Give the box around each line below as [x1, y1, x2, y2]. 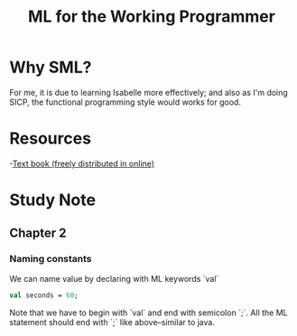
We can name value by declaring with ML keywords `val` [9, 273, 219, 284]
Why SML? [9, 57, 92, 78]
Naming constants [9, 253, 92, 266]
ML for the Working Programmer [28, 6, 275, 27]
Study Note [9, 190, 97, 210]
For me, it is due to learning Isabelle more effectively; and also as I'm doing [9, 87, 289, 98]
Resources [9, 128, 92, 149]
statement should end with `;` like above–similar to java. [9, 316, 215, 327]
